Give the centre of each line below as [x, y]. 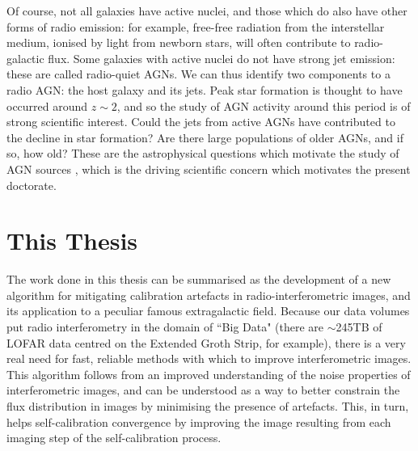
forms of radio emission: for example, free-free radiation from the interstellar [196, 26]
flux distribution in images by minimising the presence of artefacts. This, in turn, [208, 406]
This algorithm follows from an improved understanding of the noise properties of [209, 374]
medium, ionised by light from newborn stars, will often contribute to [179, 42]
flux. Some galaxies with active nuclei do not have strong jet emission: [222, 58]
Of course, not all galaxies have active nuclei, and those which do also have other [207, 11]
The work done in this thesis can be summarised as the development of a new [199, 279]
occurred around [47, 105]
